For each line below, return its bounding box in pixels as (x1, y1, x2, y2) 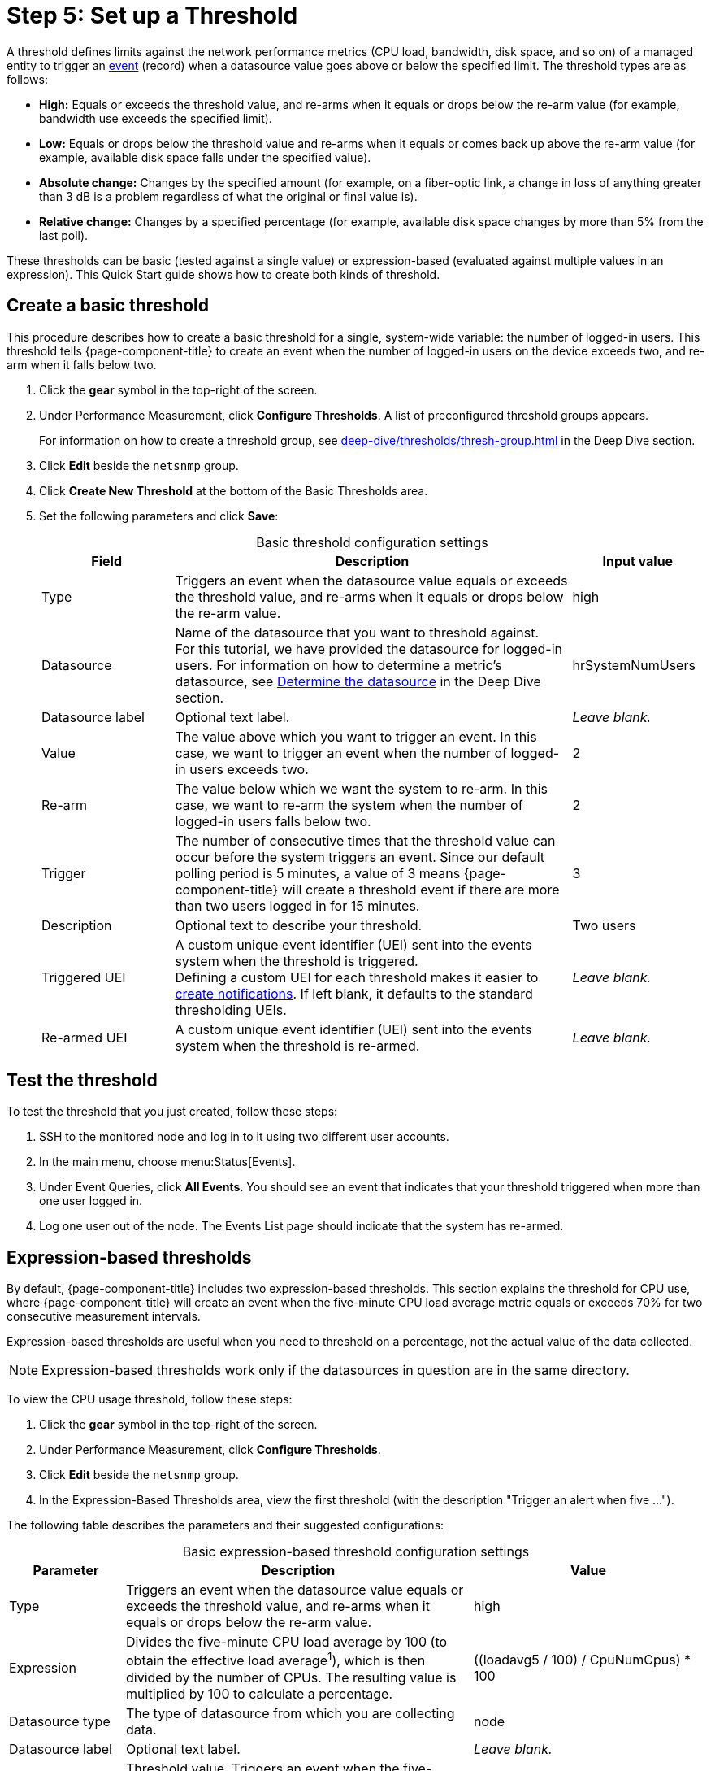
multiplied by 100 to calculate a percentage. (125, 1685, 393, 1702)
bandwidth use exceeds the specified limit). (39, 111, 272, 125)
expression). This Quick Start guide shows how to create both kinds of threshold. (7, 267, 440, 281)
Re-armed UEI (41, 1029, 128, 1046)
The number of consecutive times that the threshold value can (175, 832, 556, 849)
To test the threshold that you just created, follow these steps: (7, 1104, 338, 1119)
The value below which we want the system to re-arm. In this (175, 780, 548, 797)
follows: (7, 72, 48, 86)
